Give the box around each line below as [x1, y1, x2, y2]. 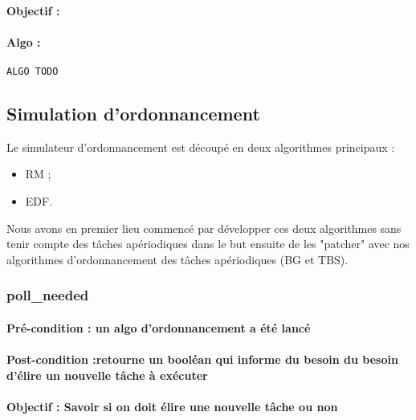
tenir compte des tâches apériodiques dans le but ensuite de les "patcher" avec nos [6, 235, 410, 252]
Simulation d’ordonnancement [6, 101, 260, 126]
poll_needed [6, 285, 89, 305]
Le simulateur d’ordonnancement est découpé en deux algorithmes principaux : [6, 138, 395, 155]
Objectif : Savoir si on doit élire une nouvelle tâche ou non [6, 398, 338, 414]
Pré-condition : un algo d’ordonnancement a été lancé [6, 319, 311, 336]
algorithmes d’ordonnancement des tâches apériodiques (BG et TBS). [6, 251, 349, 267]
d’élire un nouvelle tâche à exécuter [6, 366, 208, 383]
